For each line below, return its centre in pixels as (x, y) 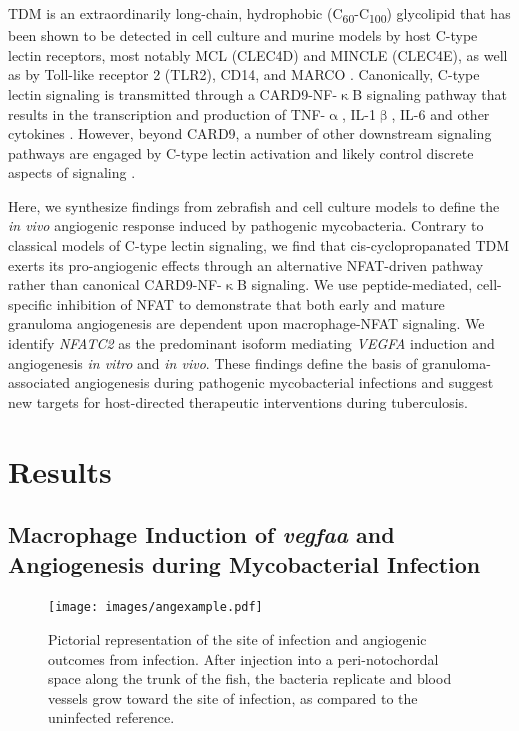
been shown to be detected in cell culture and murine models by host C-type (243, 35)
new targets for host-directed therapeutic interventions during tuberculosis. (238, 401)
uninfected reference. (111, 717)
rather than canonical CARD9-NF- (115, 284)
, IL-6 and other (440, 113)
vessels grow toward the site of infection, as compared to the (233, 697)
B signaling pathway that (429, 93)
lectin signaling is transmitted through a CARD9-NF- (173, 93)
